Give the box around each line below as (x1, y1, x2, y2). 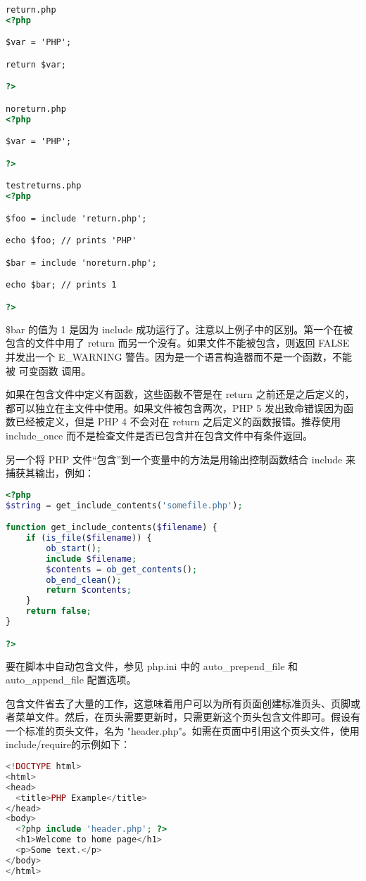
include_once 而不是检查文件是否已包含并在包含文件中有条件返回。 (6, 428, 313, 443)
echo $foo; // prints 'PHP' (6, 236, 137, 246)
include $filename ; (46, 553, 137, 564)
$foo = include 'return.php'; (6, 213, 147, 224)
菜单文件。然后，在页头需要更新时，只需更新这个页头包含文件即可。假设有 (15, 709, 360, 724)
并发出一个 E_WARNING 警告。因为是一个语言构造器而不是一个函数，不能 (6, 349, 353, 364)
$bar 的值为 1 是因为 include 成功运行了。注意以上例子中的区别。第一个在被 (6, 321, 353, 336)
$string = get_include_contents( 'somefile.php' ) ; (6, 500, 243, 510)
